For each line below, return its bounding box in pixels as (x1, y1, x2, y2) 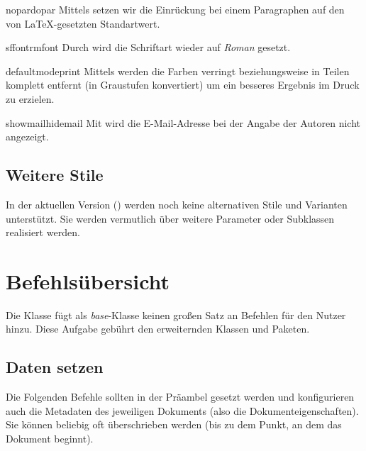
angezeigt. (6, 129, 49, 144)
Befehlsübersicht (6, 266, 170, 295)
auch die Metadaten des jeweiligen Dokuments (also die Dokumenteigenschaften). (6, 403, 359, 418)
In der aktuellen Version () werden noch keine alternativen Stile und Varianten (6, 196, 348, 211)
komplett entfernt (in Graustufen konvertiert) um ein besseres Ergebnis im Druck (6, 77, 360, 92)
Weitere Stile (6, 164, 104, 186)
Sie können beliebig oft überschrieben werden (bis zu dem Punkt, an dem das (6, 417, 342, 432)
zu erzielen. (6, 91, 55, 106)
